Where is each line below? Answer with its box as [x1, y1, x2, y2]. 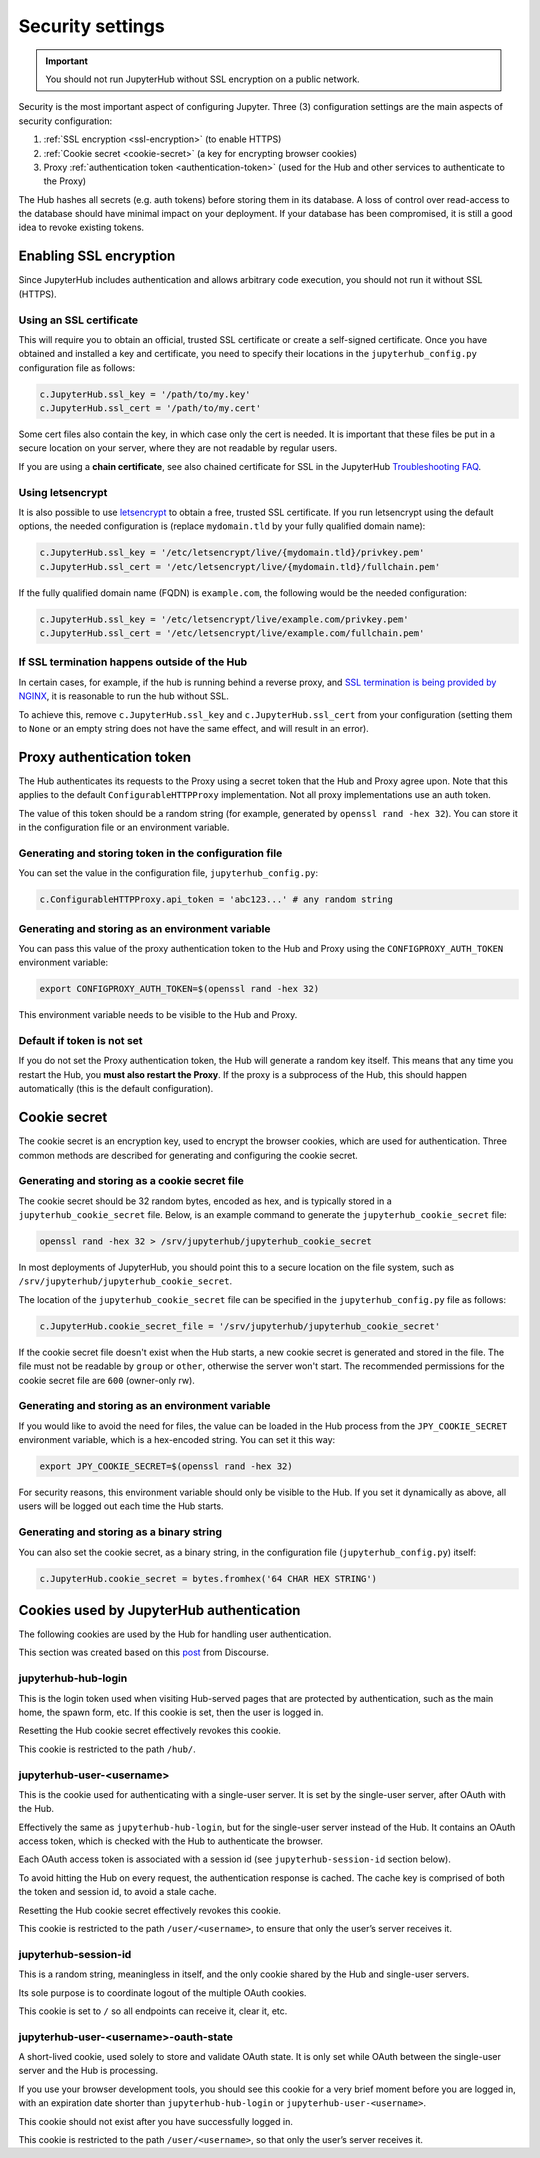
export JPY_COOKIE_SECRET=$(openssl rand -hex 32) [39, 1461, 294, 1472]
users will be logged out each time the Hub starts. [18, 1500, 224, 1512]
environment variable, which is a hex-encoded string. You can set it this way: [18, 1434, 336, 1446]
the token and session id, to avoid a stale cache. [18, 1886, 217, 1898]
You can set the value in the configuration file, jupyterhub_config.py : [18, 867, 319, 879]
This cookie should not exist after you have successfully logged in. [18, 2115, 294, 2127]
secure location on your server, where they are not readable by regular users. [18, 442, 338, 454]
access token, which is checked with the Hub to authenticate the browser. [18, 1835, 324, 1847]
